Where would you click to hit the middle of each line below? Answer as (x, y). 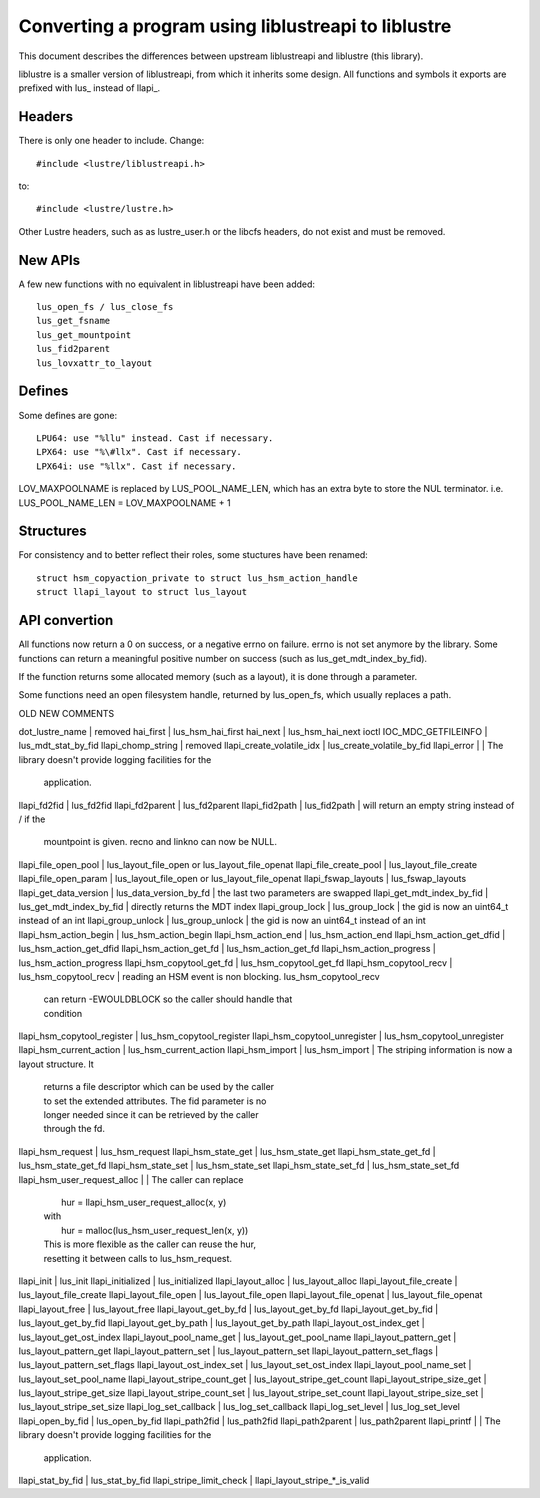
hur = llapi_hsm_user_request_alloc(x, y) (144, 1202)
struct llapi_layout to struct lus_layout (142, 592)
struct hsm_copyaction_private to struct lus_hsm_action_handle (197, 578)
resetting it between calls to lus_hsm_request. (138, 1258)
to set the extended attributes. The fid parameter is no (155, 1101)
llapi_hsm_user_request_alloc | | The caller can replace (131, 1179)
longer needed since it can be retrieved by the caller (151, 1115)
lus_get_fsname (73, 321)
